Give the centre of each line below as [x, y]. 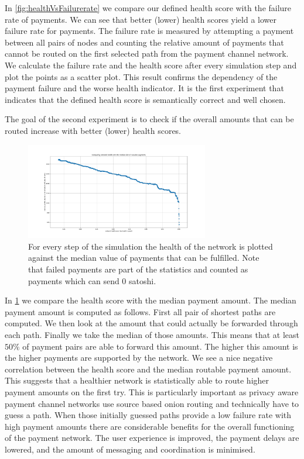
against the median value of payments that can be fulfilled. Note [144, 258]
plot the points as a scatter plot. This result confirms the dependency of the [141, 76]
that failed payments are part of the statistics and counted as [138, 269]
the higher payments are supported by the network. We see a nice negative [139, 358]
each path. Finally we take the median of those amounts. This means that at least [152, 335]
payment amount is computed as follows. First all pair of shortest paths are [140, 311]
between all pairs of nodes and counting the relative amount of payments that [144, 42]
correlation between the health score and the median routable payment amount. [148, 369]
